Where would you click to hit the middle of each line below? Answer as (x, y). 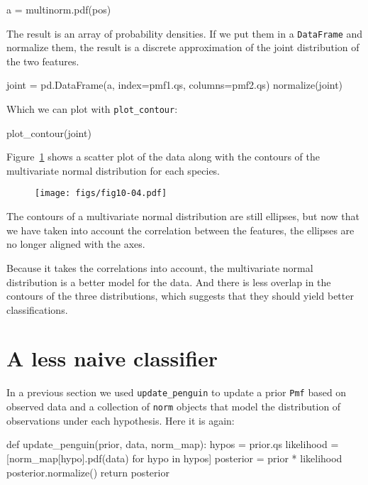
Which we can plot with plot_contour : (92, 109)
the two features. (43, 61)
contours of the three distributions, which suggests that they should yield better (180, 296)
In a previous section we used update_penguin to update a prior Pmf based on (177, 392)
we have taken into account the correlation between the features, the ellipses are (180, 230)
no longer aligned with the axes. (76, 244)
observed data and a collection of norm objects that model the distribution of (174, 407)
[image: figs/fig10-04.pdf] (101, 194)
